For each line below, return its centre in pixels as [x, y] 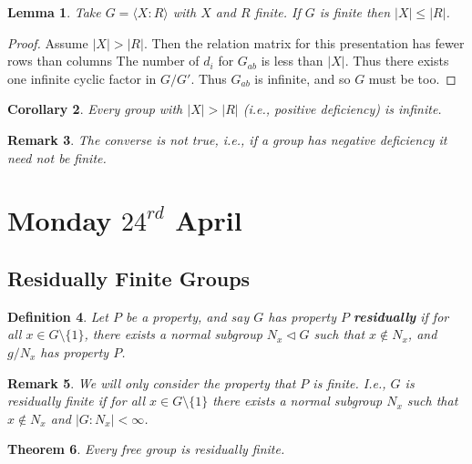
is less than [292, 61]
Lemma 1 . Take [54, 12]
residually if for [401, 316]
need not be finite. [57, 157]
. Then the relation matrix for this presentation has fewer [304, 42]
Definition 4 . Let [58, 316]
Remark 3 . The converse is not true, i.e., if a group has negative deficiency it [227, 139]
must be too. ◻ [412, 78]
